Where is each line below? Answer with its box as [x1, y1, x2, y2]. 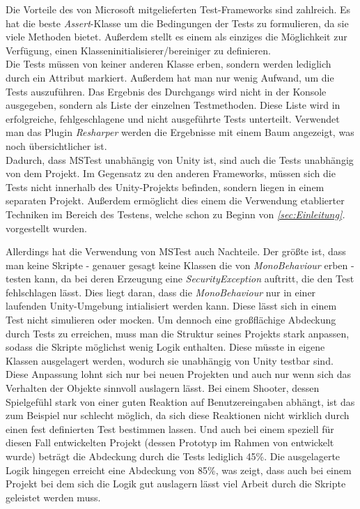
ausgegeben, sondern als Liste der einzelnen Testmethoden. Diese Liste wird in [6, 98, 341, 112]
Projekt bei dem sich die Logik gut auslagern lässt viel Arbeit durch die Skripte [6, 476, 346, 491]
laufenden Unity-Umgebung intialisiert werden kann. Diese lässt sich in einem [6, 298, 337, 313]
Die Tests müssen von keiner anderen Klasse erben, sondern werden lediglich [6, 56, 331, 71]
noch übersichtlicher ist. [6, 138, 107, 153]
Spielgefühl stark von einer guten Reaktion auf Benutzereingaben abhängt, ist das [6, 394, 355, 409]
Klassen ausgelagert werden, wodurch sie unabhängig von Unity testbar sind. [6, 353, 334, 367]
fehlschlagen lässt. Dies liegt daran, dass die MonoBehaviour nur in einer [6, 284, 316, 299]
